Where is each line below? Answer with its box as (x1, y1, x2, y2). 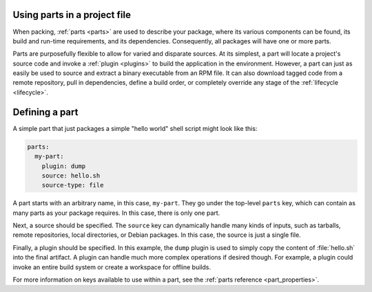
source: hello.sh (41, 171, 101, 179)
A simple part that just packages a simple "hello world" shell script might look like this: (12, 124, 258, 132)
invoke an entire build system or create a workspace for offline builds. (12, 262, 211, 271)
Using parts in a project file (12, 9, 131, 21)
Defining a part (12, 106, 79, 118)
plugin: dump (41, 162, 86, 170)
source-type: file (41, 181, 104, 189)
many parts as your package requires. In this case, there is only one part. (12, 209, 220, 217)
